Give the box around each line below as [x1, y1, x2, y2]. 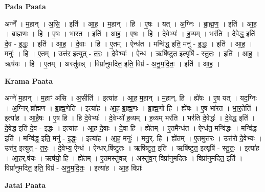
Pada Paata [5, 1, 46, 11]
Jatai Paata [5, 179, 46, 190]
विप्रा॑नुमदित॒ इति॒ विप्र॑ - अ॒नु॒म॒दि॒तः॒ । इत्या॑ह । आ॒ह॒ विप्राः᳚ [5, 162, 143, 173]
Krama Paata [5, 75, 53, 86]
